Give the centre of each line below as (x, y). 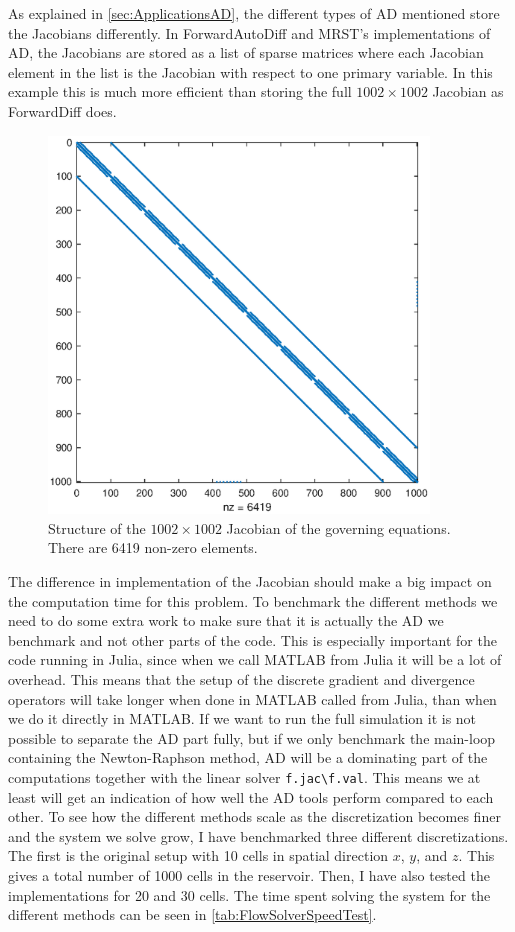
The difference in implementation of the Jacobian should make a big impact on (250, 580)
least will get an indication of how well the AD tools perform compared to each (251, 796)
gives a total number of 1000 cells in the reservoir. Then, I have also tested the (249, 874)
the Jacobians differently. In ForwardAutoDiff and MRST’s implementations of (249, 32)
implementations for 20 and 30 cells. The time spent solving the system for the (249, 894)
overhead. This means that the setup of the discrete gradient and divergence (241, 678)
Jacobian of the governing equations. (338, 527)
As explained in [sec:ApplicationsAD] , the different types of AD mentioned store (254, 13)
